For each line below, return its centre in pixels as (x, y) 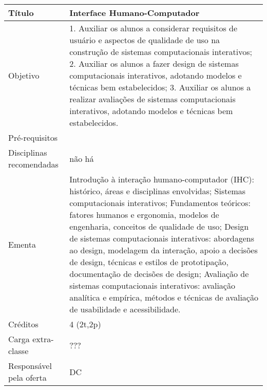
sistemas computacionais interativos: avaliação (152, 285)
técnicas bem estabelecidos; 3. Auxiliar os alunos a (160, 87)
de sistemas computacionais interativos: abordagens (162, 238)
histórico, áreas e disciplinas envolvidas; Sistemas (158, 191)
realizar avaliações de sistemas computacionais (152, 99)
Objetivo (24, 75)
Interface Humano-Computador (135, 13)
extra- (43, 339)
